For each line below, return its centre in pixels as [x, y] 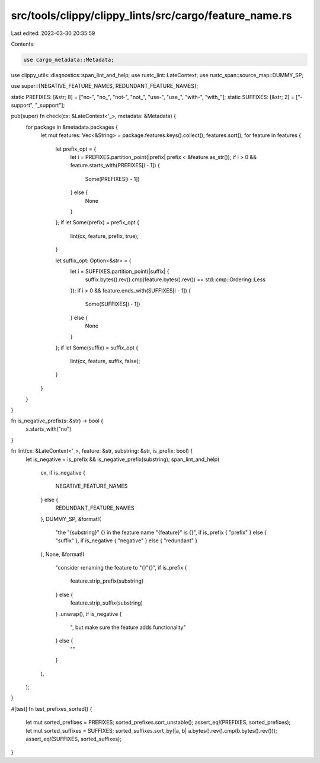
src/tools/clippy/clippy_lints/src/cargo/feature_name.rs [152, 15]
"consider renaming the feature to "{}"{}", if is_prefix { [121, 568]
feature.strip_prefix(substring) [107, 581]
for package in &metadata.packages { [72, 127]
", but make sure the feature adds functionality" [128, 627]
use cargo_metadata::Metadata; [69, 60]
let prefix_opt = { [76, 149]
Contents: [23, 44]
